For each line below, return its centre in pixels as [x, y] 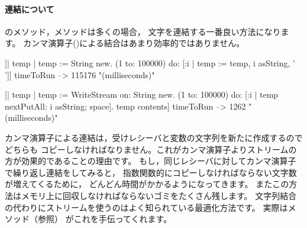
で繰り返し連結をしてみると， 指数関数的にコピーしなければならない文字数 [151, 172]
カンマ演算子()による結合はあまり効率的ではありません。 [134, 43]
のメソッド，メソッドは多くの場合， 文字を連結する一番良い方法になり [143, 31]
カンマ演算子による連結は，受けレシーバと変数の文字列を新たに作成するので [154, 137]
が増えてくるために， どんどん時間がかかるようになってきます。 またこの [147, 184]
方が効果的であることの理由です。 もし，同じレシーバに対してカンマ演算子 [151, 161]
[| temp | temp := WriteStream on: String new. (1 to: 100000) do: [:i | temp [142, 94]
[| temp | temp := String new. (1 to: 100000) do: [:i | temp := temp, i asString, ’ [150, 62]
